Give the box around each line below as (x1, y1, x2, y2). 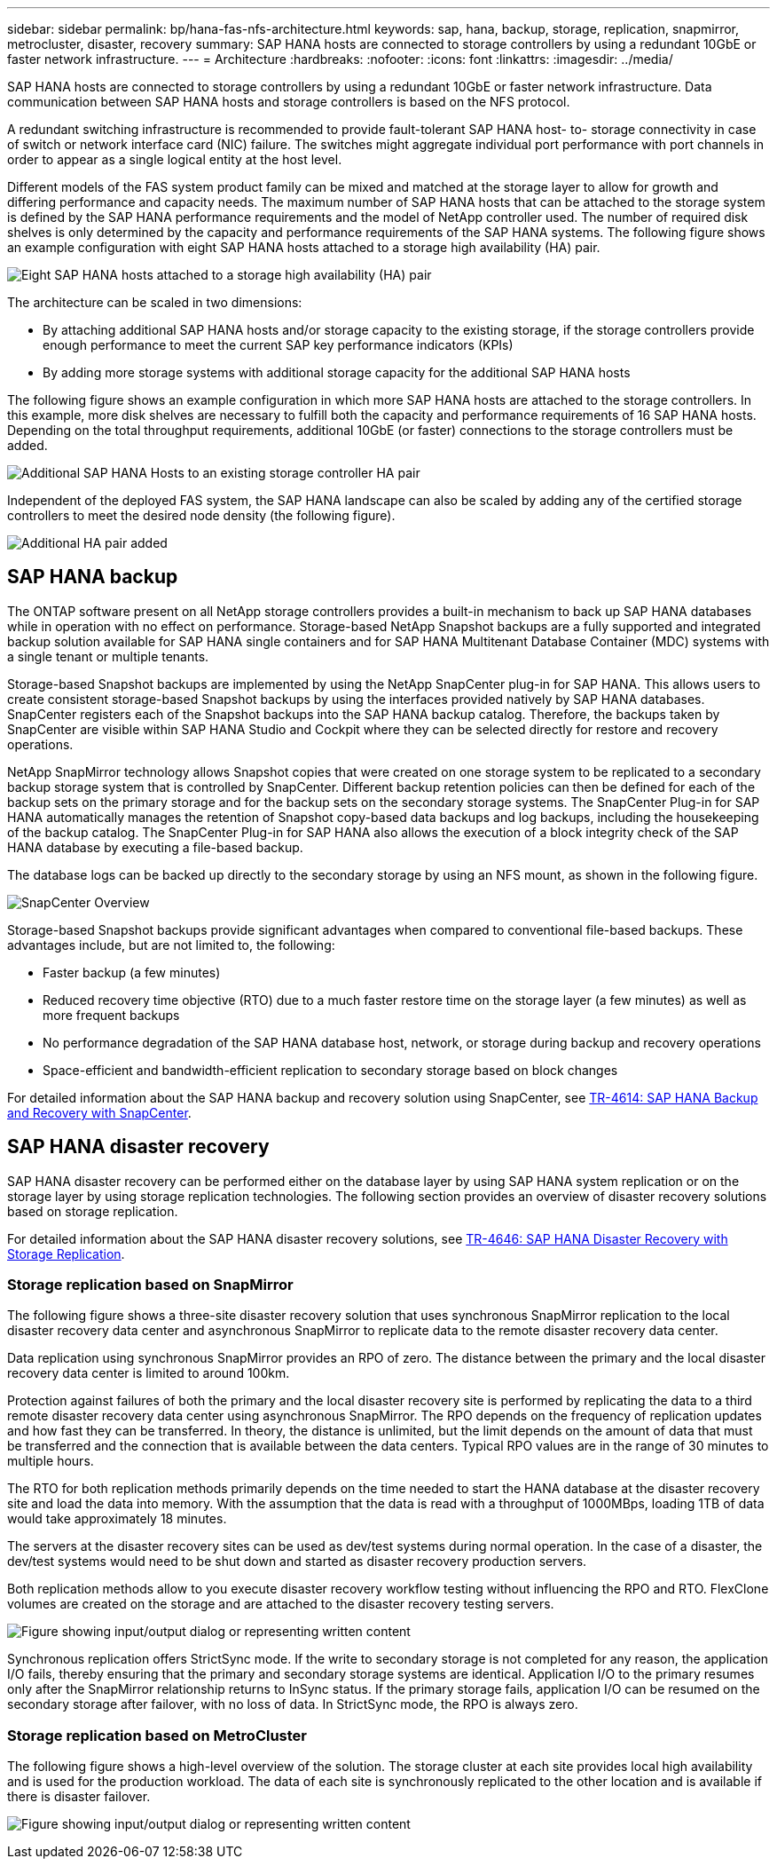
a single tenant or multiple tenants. (7, 648, 209, 664)
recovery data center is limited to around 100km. (7, 1365, 290, 1381)
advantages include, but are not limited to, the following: (7, 937, 335, 953)
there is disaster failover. (7, 1789, 151, 1805)
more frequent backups (43, 1007, 180, 1023)
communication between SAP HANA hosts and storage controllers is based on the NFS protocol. (7, 94, 570, 109)
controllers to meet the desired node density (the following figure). (7, 508, 396, 523)
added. (7, 438, 48, 453)
